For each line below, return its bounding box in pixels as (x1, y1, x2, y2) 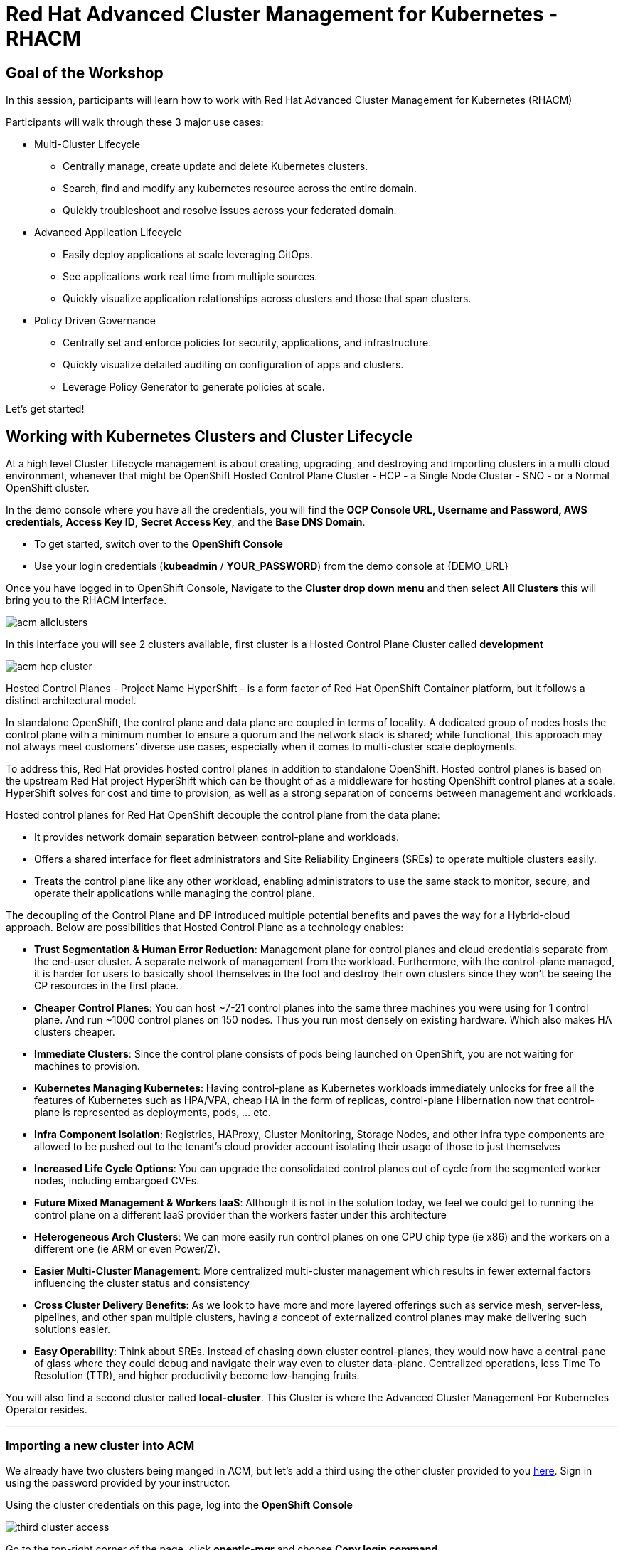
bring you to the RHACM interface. (6, 594, 167, 607)
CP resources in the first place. (34, 980, 179, 992)
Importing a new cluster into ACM (6, 1438, 195, 1453)
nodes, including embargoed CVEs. (34, 1174, 200, 1187)
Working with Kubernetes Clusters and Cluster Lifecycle (6, 427, 413, 445)
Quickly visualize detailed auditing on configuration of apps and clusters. (63, 359, 404, 371)
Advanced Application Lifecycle (34, 226, 183, 239)
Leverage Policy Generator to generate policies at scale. (63, 381, 325, 393)
